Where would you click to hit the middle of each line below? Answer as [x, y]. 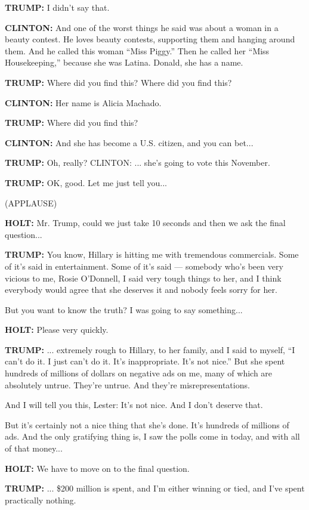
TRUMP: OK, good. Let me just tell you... [86, 182]
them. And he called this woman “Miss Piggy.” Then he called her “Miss [137, 50]
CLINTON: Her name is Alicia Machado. [83, 102]
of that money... [34, 448]
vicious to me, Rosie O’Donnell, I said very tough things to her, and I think [143, 278]
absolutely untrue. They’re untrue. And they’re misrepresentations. [127, 384]
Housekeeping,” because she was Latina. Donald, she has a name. [124, 62]
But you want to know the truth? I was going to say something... [124, 309]
